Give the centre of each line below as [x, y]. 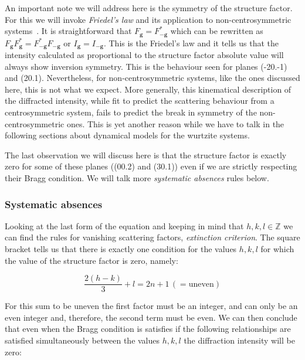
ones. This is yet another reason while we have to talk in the [175, 123]
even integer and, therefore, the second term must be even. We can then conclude [151, 317]
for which [277, 249]
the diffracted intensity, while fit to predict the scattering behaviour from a [140, 101]
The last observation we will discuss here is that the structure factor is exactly [146, 154]
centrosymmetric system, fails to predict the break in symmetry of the [131, 112]
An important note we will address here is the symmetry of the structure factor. [149, 8]
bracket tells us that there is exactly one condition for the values [121, 249]
